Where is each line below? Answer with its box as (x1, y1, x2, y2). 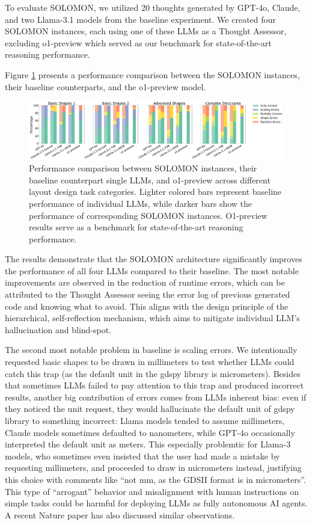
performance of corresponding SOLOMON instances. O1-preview (29, 209, 268, 221)
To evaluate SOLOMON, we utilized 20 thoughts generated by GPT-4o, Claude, (5, 1, 301, 13)
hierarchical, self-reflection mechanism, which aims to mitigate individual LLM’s (5, 312, 300, 324)
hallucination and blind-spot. (5, 323, 112, 336)
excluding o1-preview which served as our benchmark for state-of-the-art (5, 36, 272, 49)
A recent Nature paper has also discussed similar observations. (5, 508, 235, 521)
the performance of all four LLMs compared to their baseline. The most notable (5, 264, 299, 277)
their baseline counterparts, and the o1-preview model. (5, 80, 206, 93)
